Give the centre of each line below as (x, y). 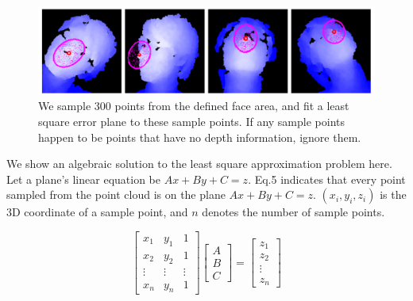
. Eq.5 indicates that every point (327, 179)
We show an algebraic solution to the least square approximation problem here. (199, 164)
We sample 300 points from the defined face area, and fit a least (194, 106)
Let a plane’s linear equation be (83, 179)
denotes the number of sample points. (293, 212)
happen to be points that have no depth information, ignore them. (200, 137)
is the (393, 194)
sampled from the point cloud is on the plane (116, 194)
